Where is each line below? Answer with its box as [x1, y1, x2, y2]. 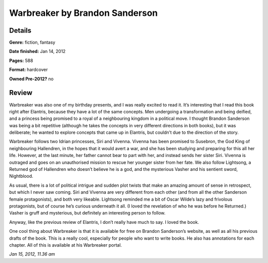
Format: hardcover [9, 67, 48, 73]
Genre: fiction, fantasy [9, 40, 56, 46]
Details [9, 26, 32, 35]
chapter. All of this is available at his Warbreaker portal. [9, 242, 122, 248]
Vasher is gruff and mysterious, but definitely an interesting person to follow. [9, 210, 166, 216]
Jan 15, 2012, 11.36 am [9, 251, 56, 257]
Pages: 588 [9, 57, 33, 63]
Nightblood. [9, 173, 33, 179]
